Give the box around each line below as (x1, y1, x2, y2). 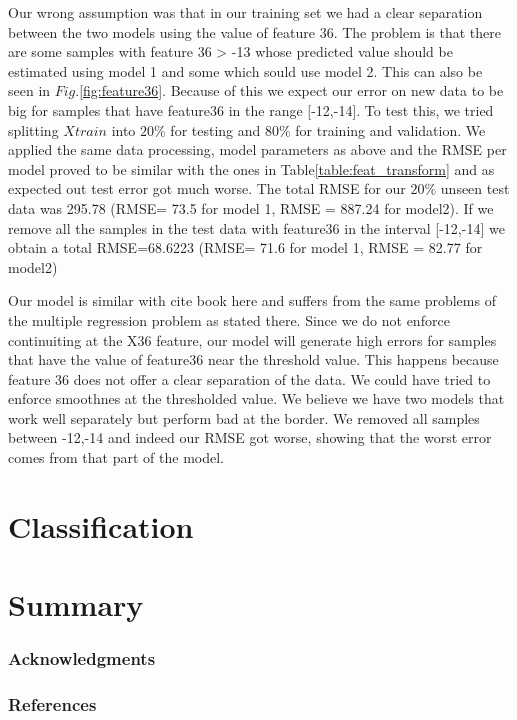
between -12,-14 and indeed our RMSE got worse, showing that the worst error (8, 427, 492, 448)
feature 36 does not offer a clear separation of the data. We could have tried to (8, 368, 491, 389)
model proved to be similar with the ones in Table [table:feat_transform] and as (8, 158, 495, 179)
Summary (8, 584, 144, 625)
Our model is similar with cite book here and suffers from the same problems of (8, 290, 496, 311)
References (8, 692, 97, 717)
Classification (8, 505, 194, 546)
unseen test (440, 178, 510, 199)
